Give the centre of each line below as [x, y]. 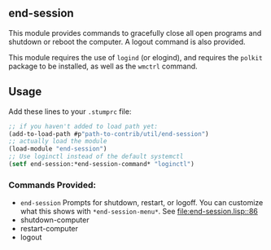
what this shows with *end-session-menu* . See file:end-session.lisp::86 [139, 212]
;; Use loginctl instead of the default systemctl [96, 157]
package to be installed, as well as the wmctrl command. [103, 66]
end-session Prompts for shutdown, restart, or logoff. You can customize [142, 203]
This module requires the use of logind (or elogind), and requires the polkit [135, 57]
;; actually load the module [58, 142]
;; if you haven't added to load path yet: [83, 126]
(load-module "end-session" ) [58, 149]
